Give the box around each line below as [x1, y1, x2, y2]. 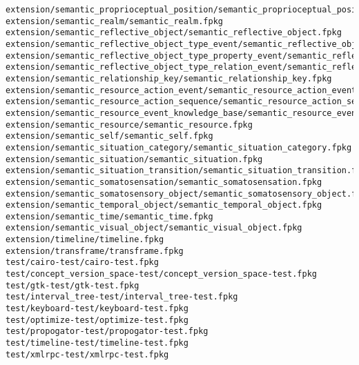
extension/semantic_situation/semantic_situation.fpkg [6, 154, 263, 164]
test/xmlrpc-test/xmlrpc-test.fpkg [6, 349, 169, 359]
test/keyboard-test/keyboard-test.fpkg [6, 304, 188, 314]
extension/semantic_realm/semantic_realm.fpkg [6, 16, 223, 26]
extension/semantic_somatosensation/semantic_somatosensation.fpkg [6, 177, 322, 187]
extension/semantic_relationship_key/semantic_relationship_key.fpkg [6, 73, 332, 83]
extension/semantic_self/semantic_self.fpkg [6, 131, 213, 141]
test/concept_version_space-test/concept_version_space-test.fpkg [6, 269, 318, 279]
